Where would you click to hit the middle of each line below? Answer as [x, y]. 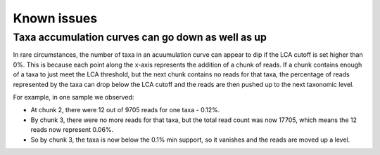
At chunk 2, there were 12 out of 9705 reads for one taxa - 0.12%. [125, 110]
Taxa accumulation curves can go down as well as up [140, 37]
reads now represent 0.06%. [72, 130]
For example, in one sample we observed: [74, 97]
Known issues [55, 18]
